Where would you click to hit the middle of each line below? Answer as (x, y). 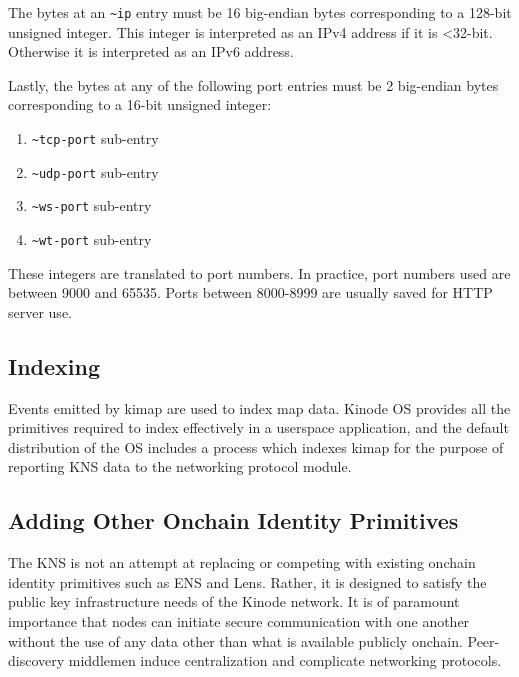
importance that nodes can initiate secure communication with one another (239, 621)
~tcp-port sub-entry (95, 138)
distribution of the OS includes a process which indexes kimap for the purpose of (256, 446)
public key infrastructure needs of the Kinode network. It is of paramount (234, 601)
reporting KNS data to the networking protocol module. (180, 466)
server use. (40, 311)
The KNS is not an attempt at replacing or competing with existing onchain (242, 562)
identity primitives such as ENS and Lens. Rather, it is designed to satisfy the (247, 581)
